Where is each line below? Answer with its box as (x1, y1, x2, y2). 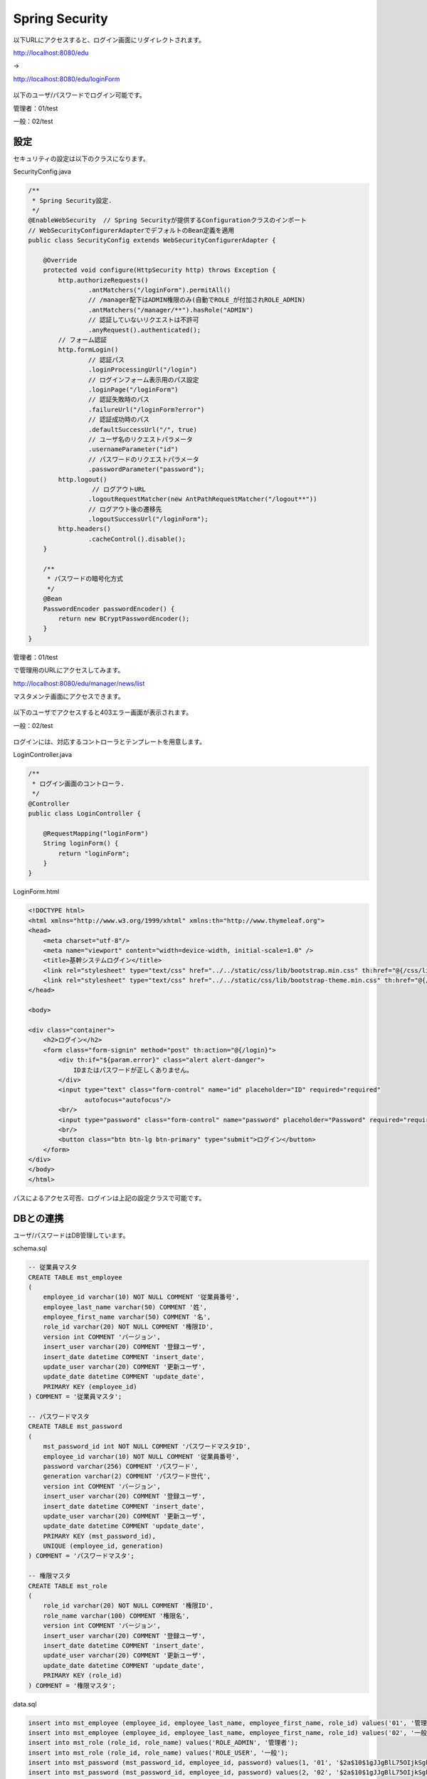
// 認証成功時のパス (88, 416, 149, 423)
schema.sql (13, 1244, 48, 1252)
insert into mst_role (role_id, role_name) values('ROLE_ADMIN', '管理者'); (28, 1738, 299, 1747)
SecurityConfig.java (13, 167, 71, 176)
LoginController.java (13, 751, 73, 759)
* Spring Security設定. (32, 196, 112, 204)
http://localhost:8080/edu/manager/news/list (13, 679, 145, 687)
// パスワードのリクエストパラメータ (88, 455, 199, 463)
